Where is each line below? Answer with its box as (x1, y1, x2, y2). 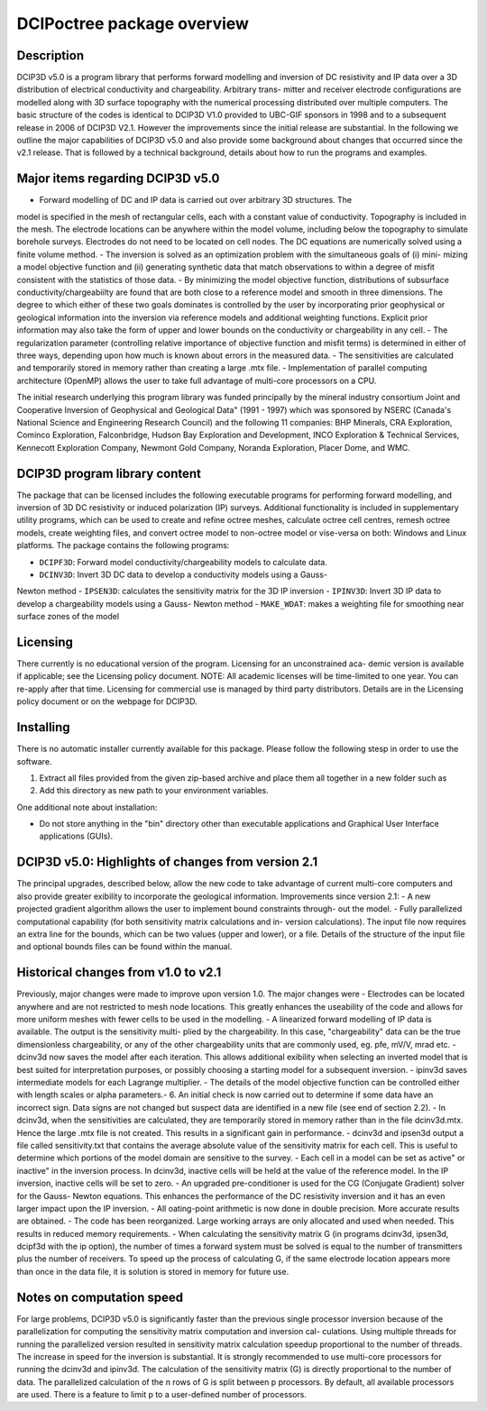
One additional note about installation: (16, 802, 158, 812)
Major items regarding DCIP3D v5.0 (16, 171, 220, 187)
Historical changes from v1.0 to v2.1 (16, 965, 222, 980)
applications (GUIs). (39, 830, 114, 842)
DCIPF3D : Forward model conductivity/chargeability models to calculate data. (39, 556, 328, 567)
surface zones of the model (16, 611, 120, 622)
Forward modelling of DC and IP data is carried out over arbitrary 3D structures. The (39, 195, 353, 206)
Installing (16, 719, 71, 735)
